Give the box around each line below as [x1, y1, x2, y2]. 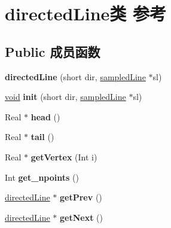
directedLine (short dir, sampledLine [5, 70, 146, 83]
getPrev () [60, 191, 102, 203]
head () [30, 110, 60, 123]
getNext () [60, 211, 103, 223]
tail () [30, 130, 54, 143]
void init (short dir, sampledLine [5, 90, 126, 103]
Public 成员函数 [5, 42, 100, 60]
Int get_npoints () [5, 171, 79, 183]
